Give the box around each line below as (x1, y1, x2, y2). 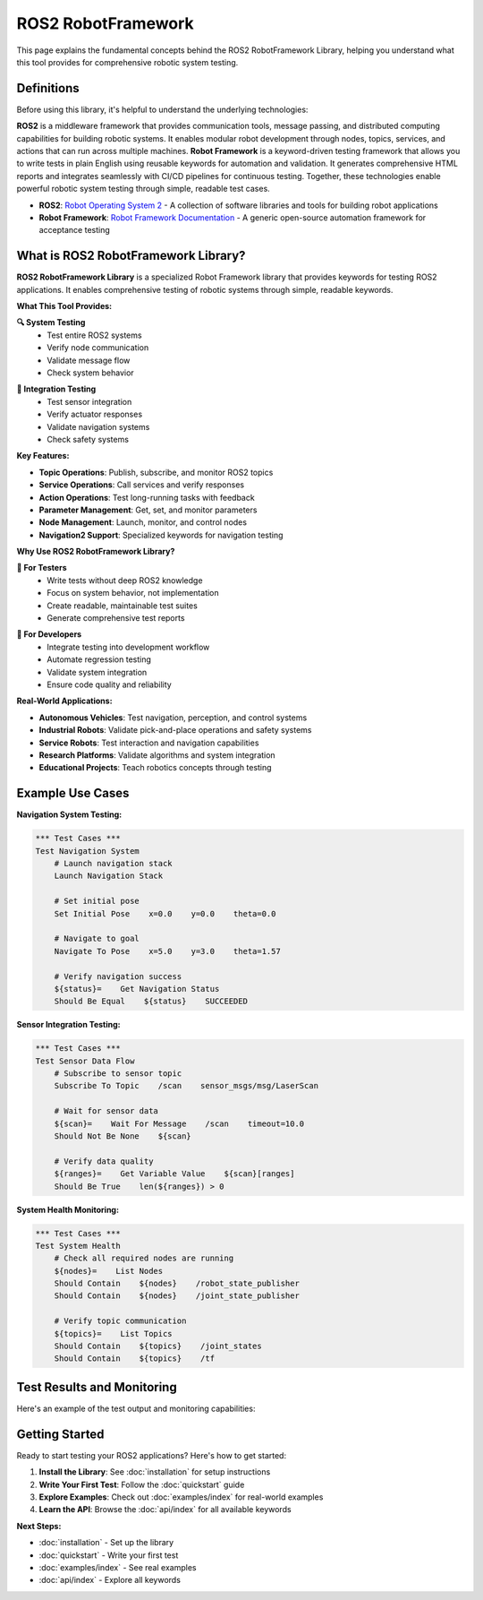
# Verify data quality (54, 1156, 154, 1166)
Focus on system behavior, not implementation (47, 588, 219, 598)
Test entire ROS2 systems (47, 330, 142, 340)
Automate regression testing (47, 654, 152, 665)
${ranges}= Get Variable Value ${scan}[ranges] (54, 1169, 295, 1179)
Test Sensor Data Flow (35, 1055, 135, 1066)
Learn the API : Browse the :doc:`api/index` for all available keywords (38, 1504, 292, 1515)
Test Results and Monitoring (16, 1380, 178, 1395)
